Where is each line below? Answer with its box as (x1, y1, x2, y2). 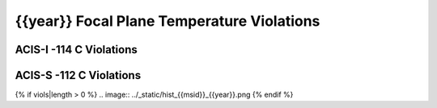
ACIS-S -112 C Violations (15, 69, 142, 82)
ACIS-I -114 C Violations (15, 43, 138, 56)
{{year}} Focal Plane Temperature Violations (15, 12, 320, 30)
